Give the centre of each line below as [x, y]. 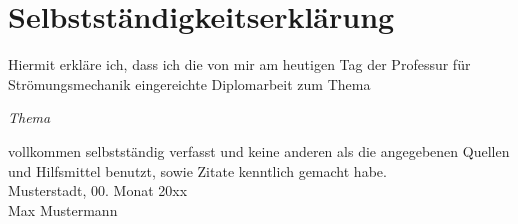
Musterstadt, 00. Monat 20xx [98, 190]
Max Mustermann [63, 209]
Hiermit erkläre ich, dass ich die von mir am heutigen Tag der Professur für [239, 64]
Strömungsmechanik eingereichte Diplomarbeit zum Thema [189, 83]
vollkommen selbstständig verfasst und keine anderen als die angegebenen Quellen [259, 150]
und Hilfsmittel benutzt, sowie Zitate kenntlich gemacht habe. [197, 170]
